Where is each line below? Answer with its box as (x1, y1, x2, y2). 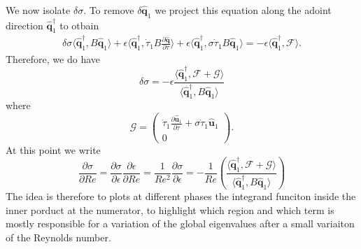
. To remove (83, 3, 134, 17)
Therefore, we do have (6, 51, 101, 66)
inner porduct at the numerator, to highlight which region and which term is (6, 202, 334, 217)
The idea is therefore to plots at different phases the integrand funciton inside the (6, 189, 356, 204)
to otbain (59, 17, 99, 32)
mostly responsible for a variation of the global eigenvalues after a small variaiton (6, 216, 355, 231)
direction (6, 17, 43, 32)
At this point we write (6, 142, 101, 157)
